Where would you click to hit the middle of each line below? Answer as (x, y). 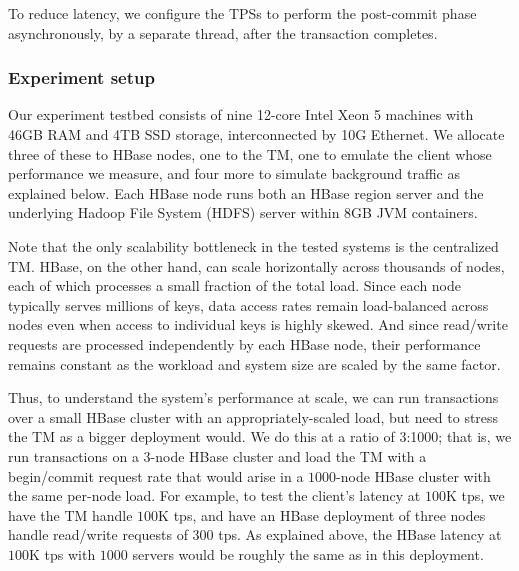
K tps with (62, 553)
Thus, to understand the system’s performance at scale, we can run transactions (253, 397)
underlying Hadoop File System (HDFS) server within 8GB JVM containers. (243, 212)
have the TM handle (70, 514)
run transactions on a (73, 455)
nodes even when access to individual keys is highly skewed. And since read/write (258, 324)
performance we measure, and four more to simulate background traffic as (234, 173)
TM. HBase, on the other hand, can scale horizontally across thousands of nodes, (256, 265)
